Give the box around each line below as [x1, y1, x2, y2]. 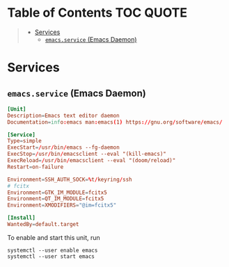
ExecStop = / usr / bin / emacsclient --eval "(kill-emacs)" [7, 151, 167, 158]
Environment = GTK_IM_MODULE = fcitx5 [7, 189, 108, 196]
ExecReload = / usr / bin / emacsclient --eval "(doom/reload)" [7, 157, 176, 164]
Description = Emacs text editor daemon [7, 112, 120, 119]
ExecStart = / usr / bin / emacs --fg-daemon [7, 144, 120, 151]
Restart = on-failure [7, 163, 64, 170]
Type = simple [7, 138, 42, 145]
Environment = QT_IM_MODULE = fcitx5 [7, 195, 104, 202]
